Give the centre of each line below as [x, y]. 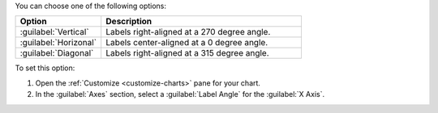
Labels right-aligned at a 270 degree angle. [188, 32]
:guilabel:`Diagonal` [57, 53]
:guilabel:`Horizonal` [58, 43]
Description [129, 22]
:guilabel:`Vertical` [54, 32]
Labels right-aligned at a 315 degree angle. [187, 53]
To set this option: [45, 68]
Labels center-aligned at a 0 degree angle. [187, 43]
